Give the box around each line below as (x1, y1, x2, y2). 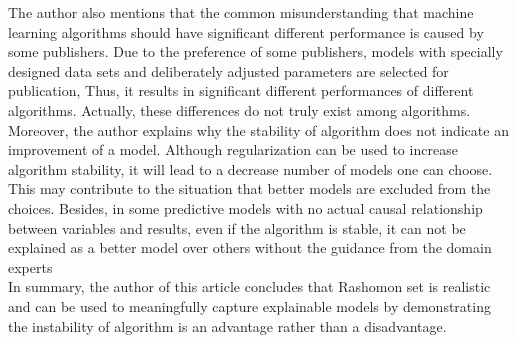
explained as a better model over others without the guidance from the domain (8, 237, 492, 258)
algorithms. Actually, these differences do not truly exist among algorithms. (8, 99, 471, 120)
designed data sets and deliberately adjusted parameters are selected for (8, 60, 449, 81)
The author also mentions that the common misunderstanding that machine (8, 2, 474, 22)
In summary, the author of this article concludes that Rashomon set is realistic (8, 276, 491, 297)
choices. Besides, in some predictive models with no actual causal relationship (8, 197, 483, 218)
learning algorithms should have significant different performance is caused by (8, 21, 484, 42)
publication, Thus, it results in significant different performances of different (8, 80, 474, 101)
